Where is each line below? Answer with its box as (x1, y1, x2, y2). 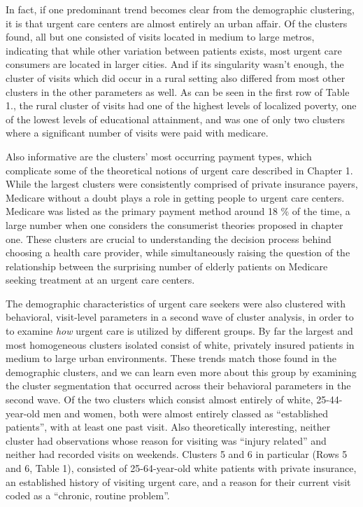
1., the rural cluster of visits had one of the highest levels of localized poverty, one (6, 98, 357, 113)
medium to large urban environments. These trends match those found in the (6, 351, 336, 366)
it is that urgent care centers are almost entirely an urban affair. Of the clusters (6, 15, 348, 30)
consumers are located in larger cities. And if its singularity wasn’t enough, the (6, 57, 344, 71)
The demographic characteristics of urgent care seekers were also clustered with (6, 296, 346, 310)
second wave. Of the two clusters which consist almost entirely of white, (6, 392, 313, 407)
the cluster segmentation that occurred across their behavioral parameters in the (6, 378, 351, 393)
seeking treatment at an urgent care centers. (6, 272, 195, 287)
